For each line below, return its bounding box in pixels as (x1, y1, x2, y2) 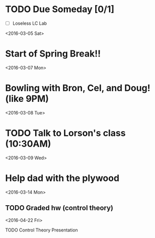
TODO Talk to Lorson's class (5, 128, 126, 139)
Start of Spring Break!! (5, 48, 101, 59)
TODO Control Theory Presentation (5, 227, 78, 233)
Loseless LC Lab (12, 20, 47, 26)
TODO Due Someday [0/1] (5, 4, 115, 15)
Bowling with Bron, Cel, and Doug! (5, 82, 150, 94)
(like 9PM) (5, 93, 49, 104)
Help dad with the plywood (5, 172, 120, 184)
